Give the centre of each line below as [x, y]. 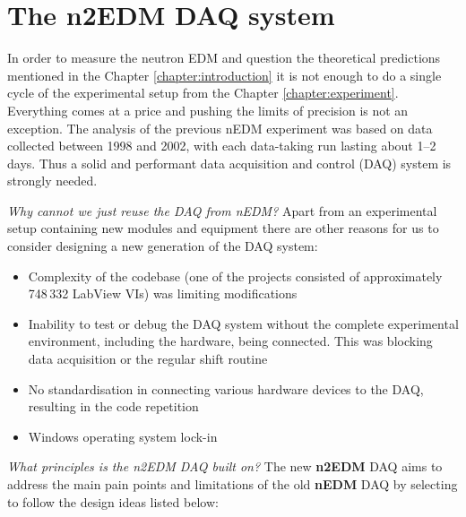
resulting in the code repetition [113, 406]
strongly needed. [52, 181]
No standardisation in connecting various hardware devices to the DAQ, [226, 388]
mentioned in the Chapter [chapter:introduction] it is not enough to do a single [224, 75]
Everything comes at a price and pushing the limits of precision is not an [208, 110]
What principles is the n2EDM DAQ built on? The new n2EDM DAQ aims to [225, 466]
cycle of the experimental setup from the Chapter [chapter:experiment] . [203, 93]
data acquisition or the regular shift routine [148, 359]
